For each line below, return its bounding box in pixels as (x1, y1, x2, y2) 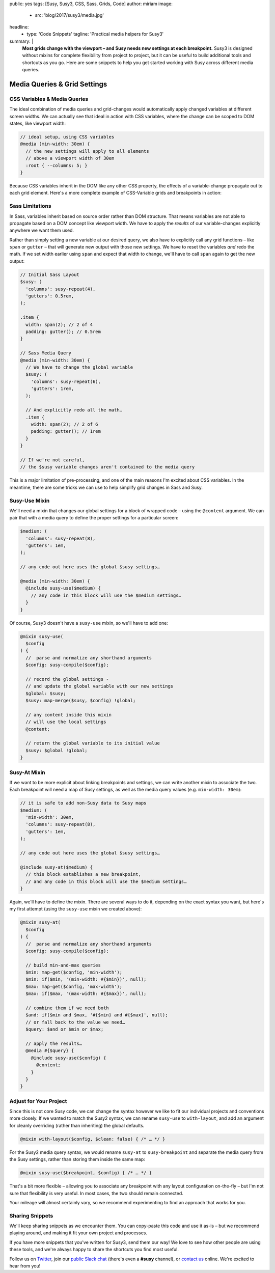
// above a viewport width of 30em (25, 155, 115, 161)
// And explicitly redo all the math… (25, 407, 122, 413)
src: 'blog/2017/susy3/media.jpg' (35, 12, 104, 18)
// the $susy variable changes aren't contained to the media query (20, 464, 195, 470)
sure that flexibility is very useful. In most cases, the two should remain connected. (9, 1190, 183, 1196)
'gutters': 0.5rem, (25, 293, 74, 299)
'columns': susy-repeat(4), (25, 286, 96, 292)
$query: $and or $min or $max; (25, 1027, 104, 1032)
